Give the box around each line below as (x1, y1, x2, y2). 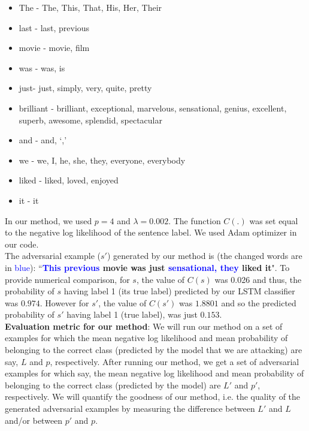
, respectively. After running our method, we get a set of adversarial (50, 355, 299, 367)
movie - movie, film (19, 41, 90, 54)
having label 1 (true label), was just (66, 308, 198, 321)
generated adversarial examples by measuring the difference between (5, 402, 255, 415)
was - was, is (19, 61, 65, 74)
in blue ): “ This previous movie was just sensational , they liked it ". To (5, 261, 290, 273)
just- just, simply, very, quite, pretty (19, 82, 152, 94)
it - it (19, 194, 39, 206)
